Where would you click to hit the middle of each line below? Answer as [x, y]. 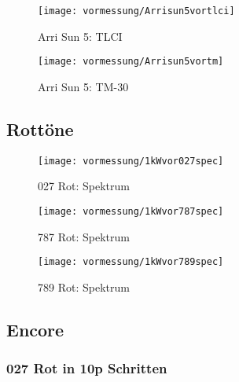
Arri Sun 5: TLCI [80, 36]
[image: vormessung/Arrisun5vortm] [131, 62]
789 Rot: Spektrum [84, 286]
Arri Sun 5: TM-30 [83, 86]
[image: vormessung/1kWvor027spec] [131, 161]
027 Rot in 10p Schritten [87, 368]
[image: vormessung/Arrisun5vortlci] [136, 11]
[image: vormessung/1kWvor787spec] [131, 211]
